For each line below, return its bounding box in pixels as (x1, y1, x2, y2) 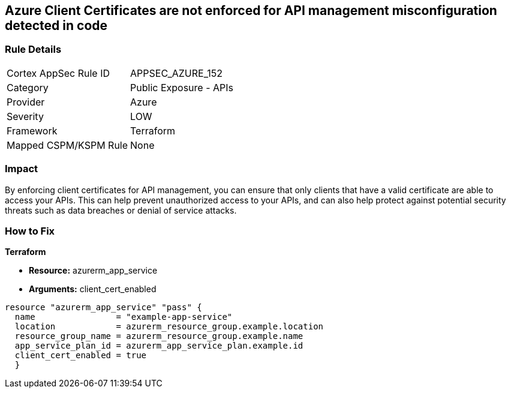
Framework (7, 124, 58, 137)
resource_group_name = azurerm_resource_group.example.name (14, 331, 303, 341)
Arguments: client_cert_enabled (29, 284, 157, 295)
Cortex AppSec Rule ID (7, 67, 110, 79)
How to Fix (5, 224, 55, 237)
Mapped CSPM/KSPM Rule (7, 139, 128, 151)
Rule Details (5, 43, 62, 56)
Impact (5, 163, 38, 175)
